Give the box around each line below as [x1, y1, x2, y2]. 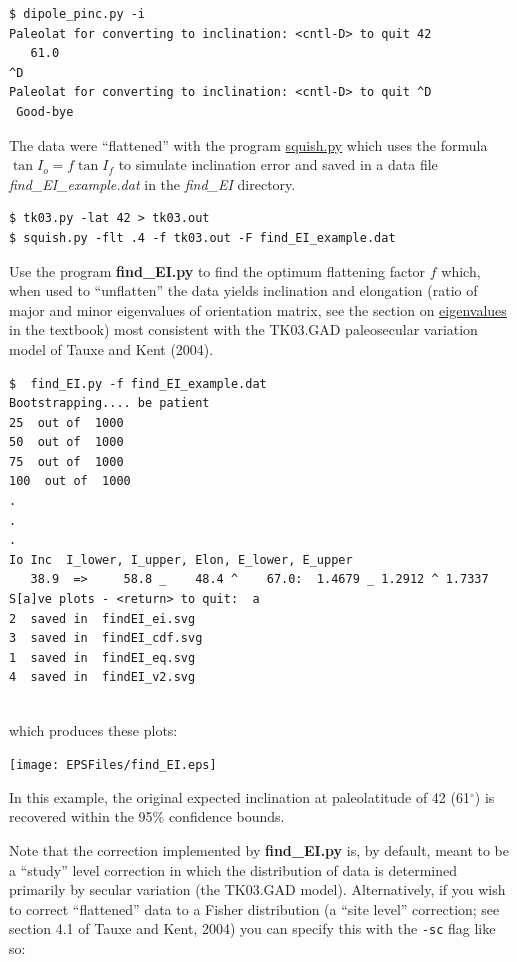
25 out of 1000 [9, 415, 124, 430]
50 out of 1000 [9, 435, 124, 450]
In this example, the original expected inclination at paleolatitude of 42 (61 [9, 786, 470, 807]
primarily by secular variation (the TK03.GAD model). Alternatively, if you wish [9, 879, 506, 900]
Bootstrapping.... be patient [9, 396, 210, 411]
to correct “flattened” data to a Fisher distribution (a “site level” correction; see [9, 898, 500, 919]
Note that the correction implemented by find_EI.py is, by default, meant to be [9, 840, 510, 861]
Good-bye [16, 104, 74, 119]
